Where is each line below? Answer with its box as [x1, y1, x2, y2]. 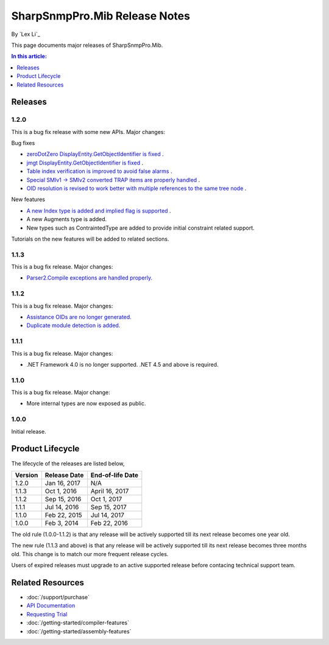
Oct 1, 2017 [90, 495, 122, 503]
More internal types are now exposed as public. [26, 400, 146, 407]
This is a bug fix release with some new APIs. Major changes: [11, 128, 166, 135]
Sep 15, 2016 [44, 495, 82, 503]
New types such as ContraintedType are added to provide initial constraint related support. [26, 224, 255, 231]
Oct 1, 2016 [44, 487, 77, 495]
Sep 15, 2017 [90, 502, 127, 511]
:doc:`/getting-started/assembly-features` [26, 627, 132, 635]
